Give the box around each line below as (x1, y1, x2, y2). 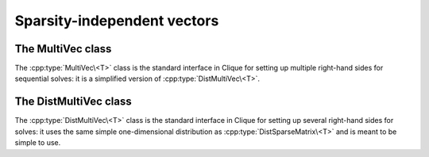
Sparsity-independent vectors (14, 12, 219, 29)
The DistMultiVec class (14, 95, 132, 109)
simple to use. (14, 138, 61, 147)
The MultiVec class (14, 42, 112, 56)
